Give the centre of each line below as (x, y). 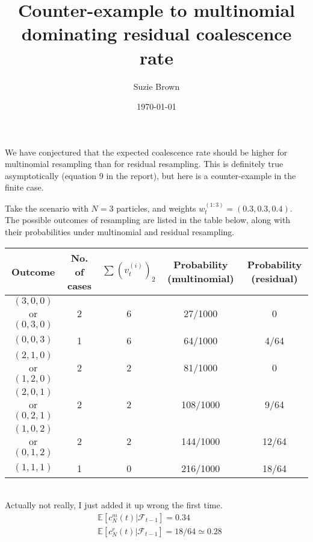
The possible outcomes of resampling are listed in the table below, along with (148, 220)
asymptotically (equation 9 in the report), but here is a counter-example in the (150, 175)
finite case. (24, 187)
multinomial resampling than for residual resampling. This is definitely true (144, 164)
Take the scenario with (47, 208)
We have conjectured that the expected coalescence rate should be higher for (146, 152)
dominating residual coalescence (156, 33)
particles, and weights (156, 208)
